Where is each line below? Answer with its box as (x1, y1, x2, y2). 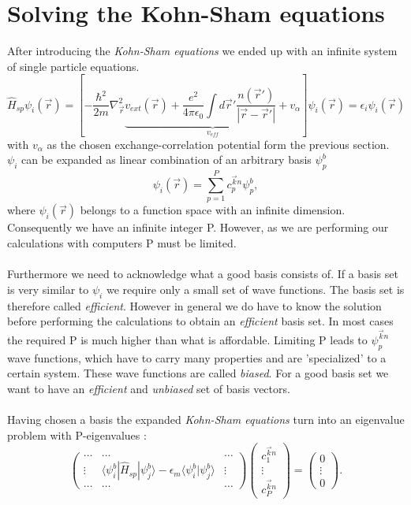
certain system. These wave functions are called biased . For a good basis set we (7, 365, 389, 381)
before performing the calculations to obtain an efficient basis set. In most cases (7, 313, 394, 329)
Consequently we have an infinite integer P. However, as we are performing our (7, 219, 389, 236)
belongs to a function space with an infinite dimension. (80, 202, 346, 218)
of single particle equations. (7, 58, 140, 74)
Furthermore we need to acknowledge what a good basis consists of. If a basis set (7, 265, 398, 282)
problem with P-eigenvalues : (7, 426, 147, 443)
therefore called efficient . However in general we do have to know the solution (7, 297, 382, 314)
